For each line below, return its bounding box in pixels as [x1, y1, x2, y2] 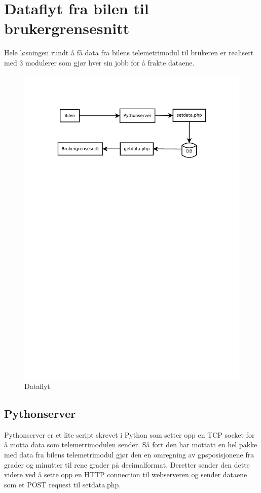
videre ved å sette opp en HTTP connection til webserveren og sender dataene [4, 469, 247, 480]
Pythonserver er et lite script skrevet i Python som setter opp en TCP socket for [4, 429, 255, 440]
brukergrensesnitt [4, 18, 130, 39]
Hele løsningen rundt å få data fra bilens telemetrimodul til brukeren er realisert [4, 47, 254, 58]
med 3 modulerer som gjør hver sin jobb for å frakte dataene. [4, 57, 195, 68]
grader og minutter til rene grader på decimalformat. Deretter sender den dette [4, 459, 250, 470]
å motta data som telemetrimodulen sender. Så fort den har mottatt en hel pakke [4, 439, 257, 450]
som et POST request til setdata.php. [4, 479, 121, 489]
